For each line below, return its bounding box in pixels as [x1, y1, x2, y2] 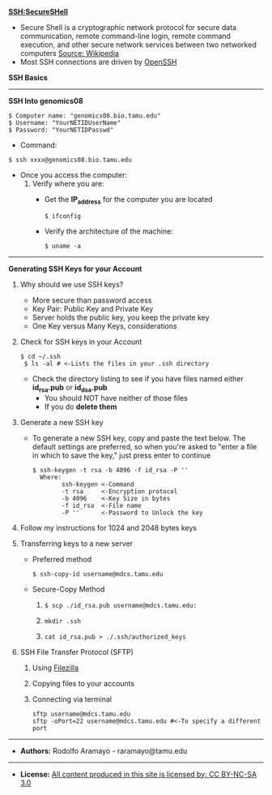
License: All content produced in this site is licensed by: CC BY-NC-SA [19, 769, 257, 779]
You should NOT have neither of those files [44, 393, 188, 402]
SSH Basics [8, 73, 49, 82]
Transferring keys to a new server [19, 539, 134, 548]
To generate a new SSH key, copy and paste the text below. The [32, 433, 246, 443]
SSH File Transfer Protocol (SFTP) [19, 647, 134, 656]
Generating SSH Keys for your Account [8, 264, 142, 273]
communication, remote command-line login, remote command [19, 32, 231, 41]
